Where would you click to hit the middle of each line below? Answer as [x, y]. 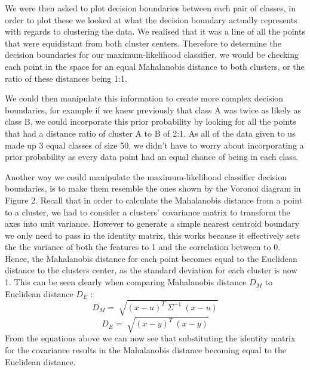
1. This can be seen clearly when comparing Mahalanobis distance [126, 282]
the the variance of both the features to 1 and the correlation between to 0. [143, 247]
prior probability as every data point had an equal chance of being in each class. [152, 157]
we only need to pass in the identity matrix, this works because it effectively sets [153, 235]
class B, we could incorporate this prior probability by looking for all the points [151, 121]
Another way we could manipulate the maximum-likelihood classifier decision [146, 176]
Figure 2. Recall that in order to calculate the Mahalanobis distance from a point [154, 200]
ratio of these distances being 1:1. [66, 78]
